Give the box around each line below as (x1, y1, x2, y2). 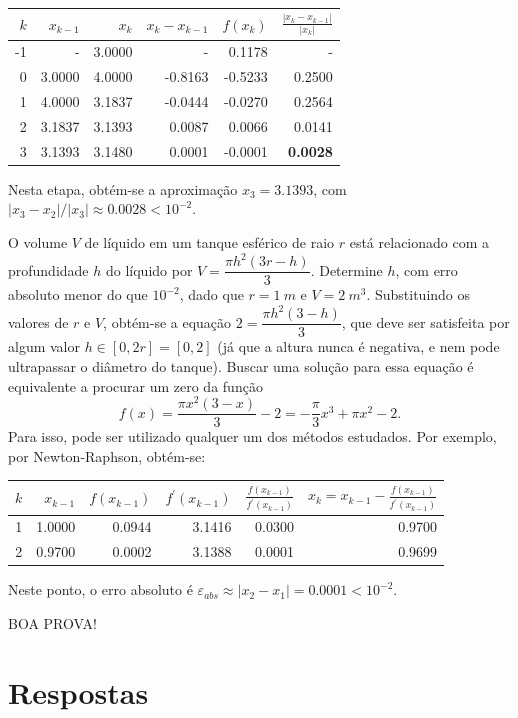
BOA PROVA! (8, 612, 97, 633)
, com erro (395, 259, 458, 280)
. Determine (310, 259, 383, 280)
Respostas (8, 671, 149, 712)
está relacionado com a (349, 232, 490, 253)
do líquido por (105, 259, 193, 280)
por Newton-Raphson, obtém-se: (8, 445, 206, 466)
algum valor (8, 336, 80, 357)
